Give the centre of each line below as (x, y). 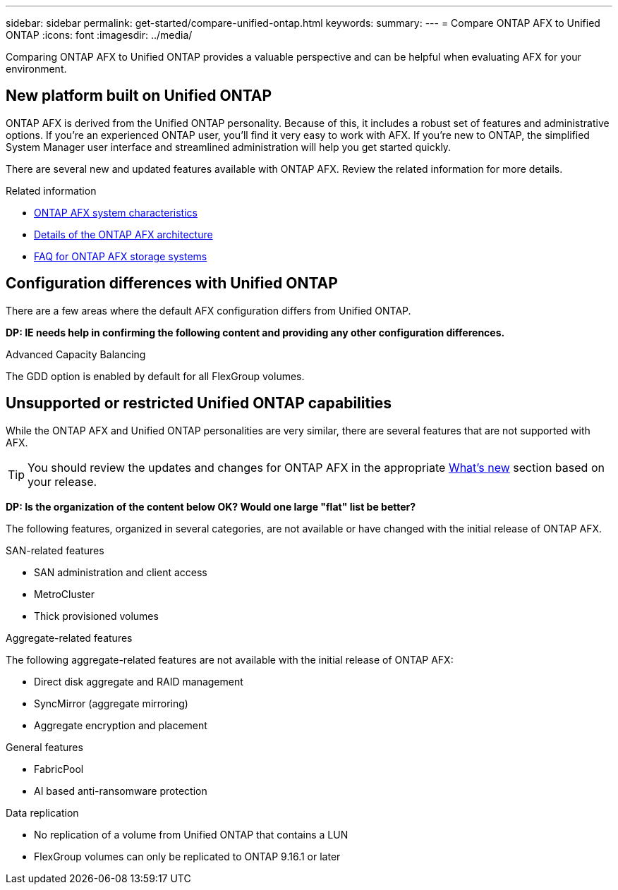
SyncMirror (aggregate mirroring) (111, 703)
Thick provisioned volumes (96, 616)
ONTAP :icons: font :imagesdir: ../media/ (99, 35)
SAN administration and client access (121, 572)
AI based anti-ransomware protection (121, 791)
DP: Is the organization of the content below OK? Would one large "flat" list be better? (211, 506)
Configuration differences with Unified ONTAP (172, 284)
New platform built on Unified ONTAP (139, 96)
